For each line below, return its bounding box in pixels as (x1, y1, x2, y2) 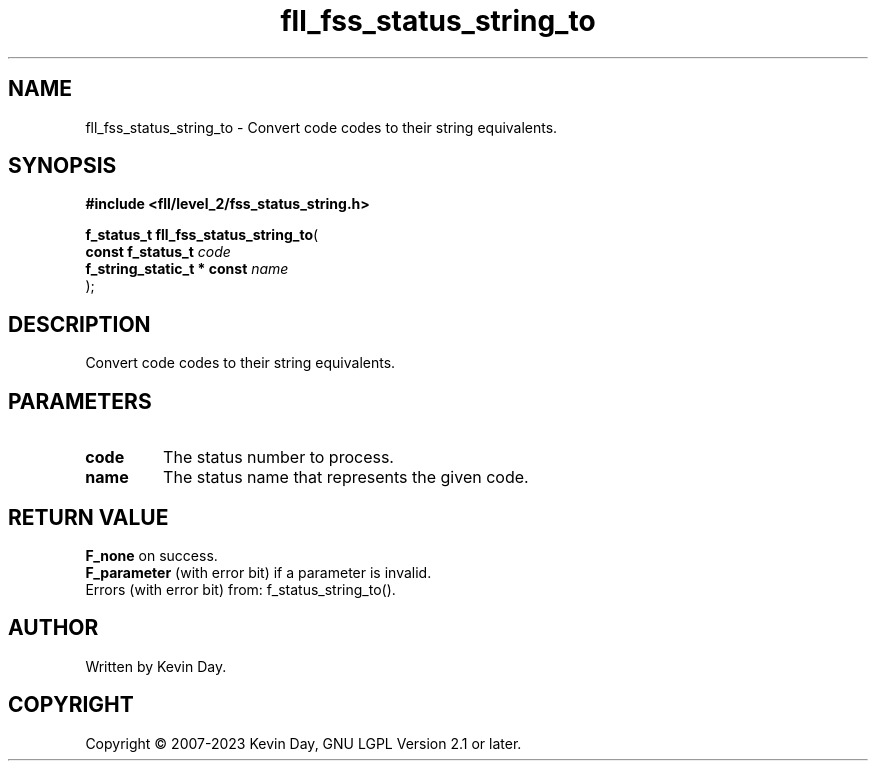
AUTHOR (8, 615, 99, 641)
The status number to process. (163, 447, 394, 468)
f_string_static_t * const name (85, 260, 289, 278)
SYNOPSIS (8, 153, 117, 179)
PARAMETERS (8, 388, 152, 414)
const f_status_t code (85, 243, 231, 261)
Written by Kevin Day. (85, 657, 227, 675)
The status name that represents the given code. (163, 467, 529, 488)
